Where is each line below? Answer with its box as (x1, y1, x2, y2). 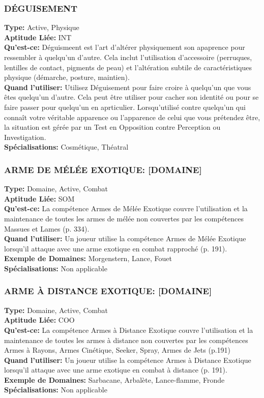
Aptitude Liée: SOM (4, 193, 75, 204)
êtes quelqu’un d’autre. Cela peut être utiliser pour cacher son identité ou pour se (4, 92, 259, 102)
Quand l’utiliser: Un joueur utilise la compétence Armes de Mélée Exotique (4, 233, 246, 244)
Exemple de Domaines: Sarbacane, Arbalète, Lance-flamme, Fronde (4, 374, 225, 385)
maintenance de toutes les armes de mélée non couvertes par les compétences (4, 213, 244, 223)
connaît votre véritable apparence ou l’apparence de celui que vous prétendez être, (4, 111, 260, 122)
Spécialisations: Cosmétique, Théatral (4, 141, 129, 152)
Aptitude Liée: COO (4, 315, 75, 325)
